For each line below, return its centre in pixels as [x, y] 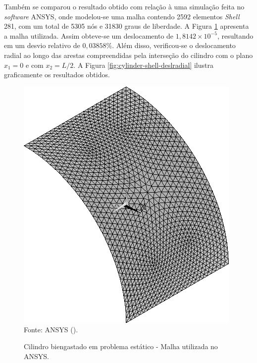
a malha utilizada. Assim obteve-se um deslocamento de [89, 35]
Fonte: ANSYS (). [51, 330]
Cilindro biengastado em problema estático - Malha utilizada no [121, 346]
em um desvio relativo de [42, 45]
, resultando [235, 35]
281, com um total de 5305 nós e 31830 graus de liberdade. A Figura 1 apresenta [127, 26]
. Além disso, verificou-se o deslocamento [174, 45]
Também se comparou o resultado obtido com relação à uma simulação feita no [124, 6]
